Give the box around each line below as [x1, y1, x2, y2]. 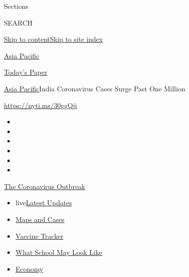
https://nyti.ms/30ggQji [4, 100, 77, 110]
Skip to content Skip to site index [4, 34, 103, 44]
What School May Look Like [15, 247, 102, 257]
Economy [15, 263, 43, 274]
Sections [4, 1, 28, 11]
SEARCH [4, 17, 33, 28]
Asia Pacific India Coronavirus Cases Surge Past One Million [4, 83, 186, 93]
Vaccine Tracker [15, 230, 64, 241]
